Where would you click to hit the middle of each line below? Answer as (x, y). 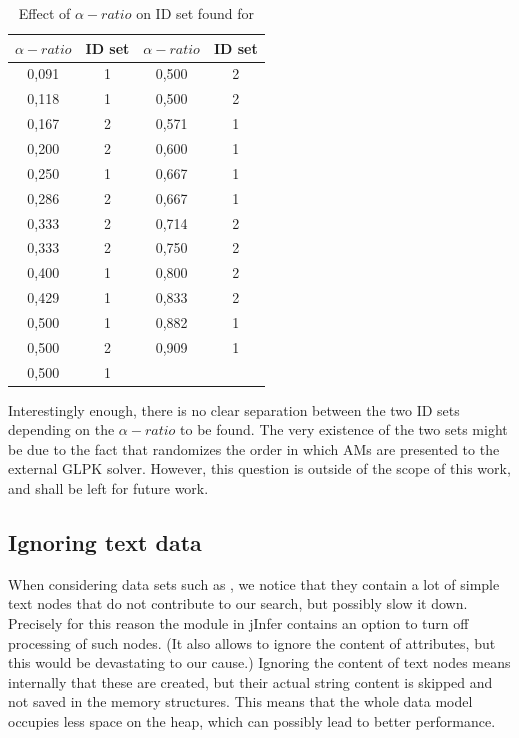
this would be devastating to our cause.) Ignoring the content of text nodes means (259, 662)
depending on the (61, 429)
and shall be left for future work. (108, 488)
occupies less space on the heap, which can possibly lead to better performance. (252, 720)
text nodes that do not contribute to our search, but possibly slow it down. (238, 603)
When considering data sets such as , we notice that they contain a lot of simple (254, 583)
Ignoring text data (105, 542)
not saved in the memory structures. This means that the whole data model (240, 701)
